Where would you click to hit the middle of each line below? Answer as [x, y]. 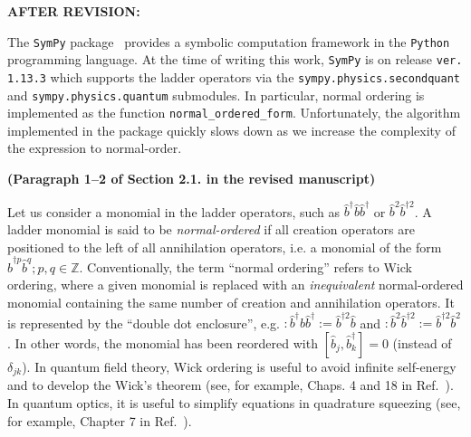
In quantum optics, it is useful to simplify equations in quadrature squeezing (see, [234, 403]
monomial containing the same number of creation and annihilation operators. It [231, 303]
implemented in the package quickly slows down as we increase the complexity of [231, 130]
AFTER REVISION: [74, 11]
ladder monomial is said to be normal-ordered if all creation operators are [211, 228]
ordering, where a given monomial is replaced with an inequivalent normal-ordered [235, 285]
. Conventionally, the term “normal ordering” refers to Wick [245, 266]
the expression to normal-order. [95, 148]
